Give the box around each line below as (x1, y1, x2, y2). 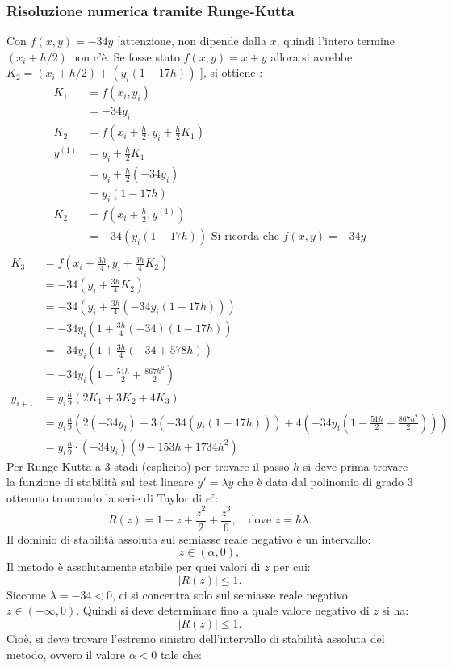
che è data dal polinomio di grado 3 (236, 473, 413, 490)
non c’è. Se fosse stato (71, 48, 180, 65)
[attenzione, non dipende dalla (117, 32, 266, 49)
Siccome (6, 586, 46, 603)
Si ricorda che (211, 231, 279, 243)
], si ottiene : (200, 64, 263, 81)
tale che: (161, 645, 202, 662)
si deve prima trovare (303, 457, 408, 474)
